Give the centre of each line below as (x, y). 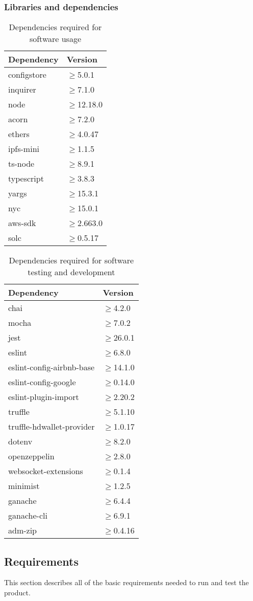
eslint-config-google (42, 382)
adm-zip (23, 530)
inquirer (22, 90)
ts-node (21, 164)
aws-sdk (22, 223)
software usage (55, 39)
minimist (24, 486)
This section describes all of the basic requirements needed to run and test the (127, 582)
